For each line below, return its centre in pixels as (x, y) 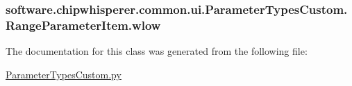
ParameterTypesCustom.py (64, 74)
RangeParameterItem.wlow (83, 25)
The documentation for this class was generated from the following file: (157, 51)
